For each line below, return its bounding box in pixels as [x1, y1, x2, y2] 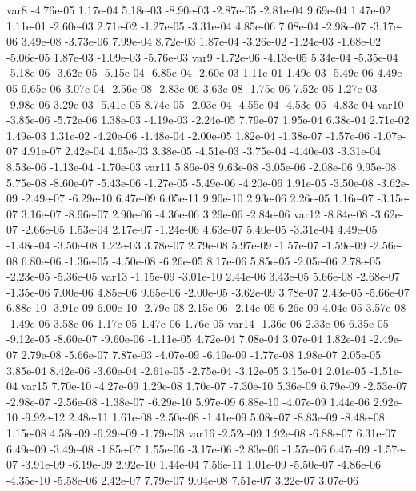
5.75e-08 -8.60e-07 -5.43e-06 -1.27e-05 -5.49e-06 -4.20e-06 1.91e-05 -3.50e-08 [6, 174, 374, 190]
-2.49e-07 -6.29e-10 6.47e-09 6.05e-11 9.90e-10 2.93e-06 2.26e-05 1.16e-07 [21, 190, 374, 206]
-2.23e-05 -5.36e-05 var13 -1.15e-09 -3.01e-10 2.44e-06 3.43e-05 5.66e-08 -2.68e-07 [6, 268, 400, 285]
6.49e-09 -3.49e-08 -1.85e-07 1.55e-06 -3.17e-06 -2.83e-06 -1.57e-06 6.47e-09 [6, 440, 370, 457]
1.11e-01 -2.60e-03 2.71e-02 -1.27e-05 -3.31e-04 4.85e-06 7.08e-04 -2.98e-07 [6, 17, 366, 34]
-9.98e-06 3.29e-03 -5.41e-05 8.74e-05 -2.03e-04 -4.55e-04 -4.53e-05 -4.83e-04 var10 [6, 95, 404, 112]
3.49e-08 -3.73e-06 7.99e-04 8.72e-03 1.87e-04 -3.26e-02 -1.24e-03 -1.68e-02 [21, 33, 382, 50]
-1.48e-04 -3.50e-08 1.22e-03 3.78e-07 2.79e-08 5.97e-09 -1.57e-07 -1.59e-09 [6, 236, 366, 253]
